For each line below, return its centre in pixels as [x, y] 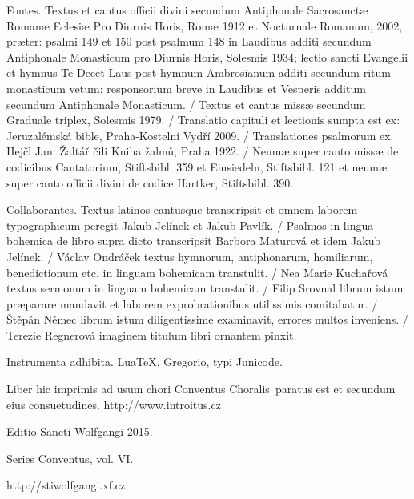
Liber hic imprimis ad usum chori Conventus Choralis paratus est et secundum [201, 389]
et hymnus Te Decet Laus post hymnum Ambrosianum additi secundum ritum [199, 72]
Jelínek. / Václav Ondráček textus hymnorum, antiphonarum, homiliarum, [190, 256]
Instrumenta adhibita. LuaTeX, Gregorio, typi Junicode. [145, 362]
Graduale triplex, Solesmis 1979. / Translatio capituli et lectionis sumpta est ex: [203, 120]
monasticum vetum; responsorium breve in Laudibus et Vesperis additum [186, 88]
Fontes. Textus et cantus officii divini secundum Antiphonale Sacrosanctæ [187, 10]
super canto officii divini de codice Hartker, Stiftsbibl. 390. [150, 182]
